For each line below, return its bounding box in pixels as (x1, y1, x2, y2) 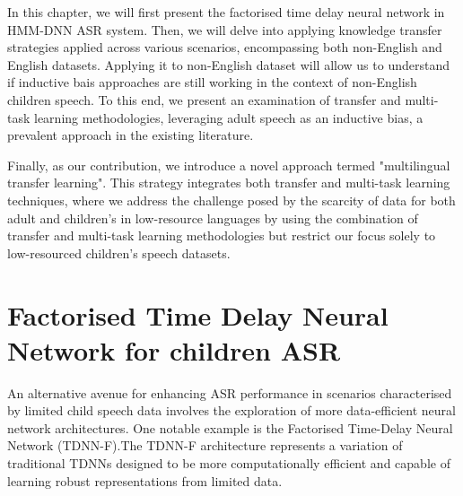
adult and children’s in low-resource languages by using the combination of (7, 208, 418, 227)
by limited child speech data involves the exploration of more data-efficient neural (7, 401, 456, 420)
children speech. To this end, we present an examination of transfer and (7, 90, 401, 109)
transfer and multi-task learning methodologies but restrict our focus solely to (7, 226, 436, 245)
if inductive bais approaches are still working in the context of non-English (7, 73, 417, 91)
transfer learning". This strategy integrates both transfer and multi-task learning (7, 173, 450, 192)
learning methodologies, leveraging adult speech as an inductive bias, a (34, 108, 424, 126)
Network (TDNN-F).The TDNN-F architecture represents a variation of (7, 436, 403, 455)
